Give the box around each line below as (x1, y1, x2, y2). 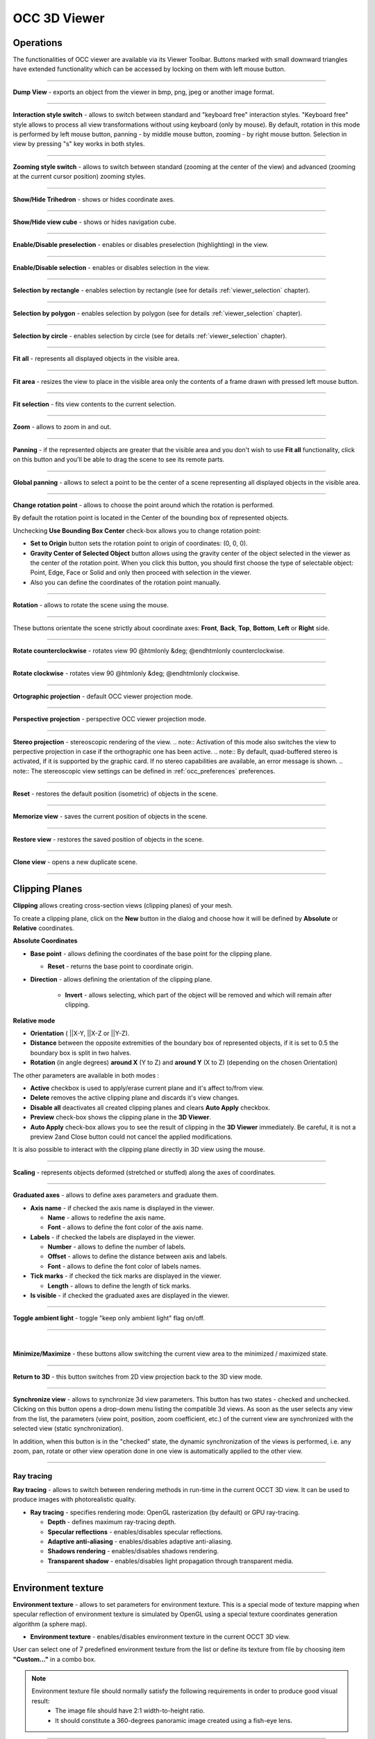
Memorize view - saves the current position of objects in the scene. (12, 812, 208, 821)
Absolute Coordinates (12, 936, 78, 945)
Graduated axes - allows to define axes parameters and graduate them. (12, 1191, 219, 1199)
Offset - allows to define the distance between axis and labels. (47, 1252, 227, 1260)
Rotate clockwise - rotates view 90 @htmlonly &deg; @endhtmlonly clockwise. (12, 669, 240, 678)
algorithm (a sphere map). (12, 1619, 87, 1628)
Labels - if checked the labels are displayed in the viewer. (30, 1233, 196, 1241)
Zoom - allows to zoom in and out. (12, 423, 111, 431)
